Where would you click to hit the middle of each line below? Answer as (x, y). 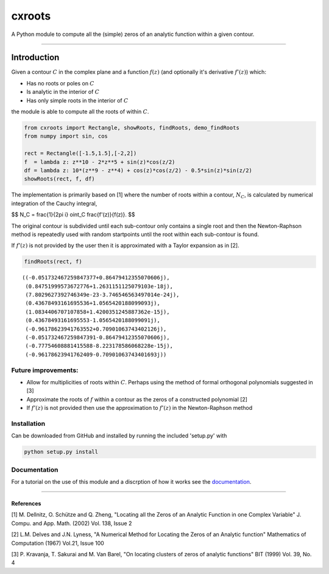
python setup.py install (61, 452)
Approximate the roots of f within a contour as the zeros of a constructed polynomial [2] (137, 399)
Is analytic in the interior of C (63, 92)
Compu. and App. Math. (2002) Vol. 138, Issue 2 (72, 523)
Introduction (35, 58)
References (26, 503)
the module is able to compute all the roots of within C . (80, 112)
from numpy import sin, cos (66, 136)
